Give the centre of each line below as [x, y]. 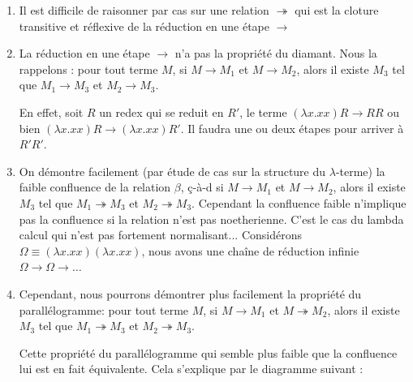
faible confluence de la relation [95, 187]
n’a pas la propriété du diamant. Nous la [276, 53]
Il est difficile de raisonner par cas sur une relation [144, 10]
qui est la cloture [337, 10]
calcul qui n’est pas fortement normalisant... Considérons [160, 235]
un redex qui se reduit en [161, 112]
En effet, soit [51, 112]
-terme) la [360, 171]
